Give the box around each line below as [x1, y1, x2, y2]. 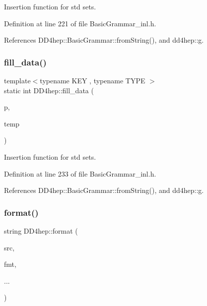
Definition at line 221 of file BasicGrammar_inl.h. [4, 18, 156, 28]
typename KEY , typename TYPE [40, 75, 145, 85]
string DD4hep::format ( [4, 225, 78, 236]
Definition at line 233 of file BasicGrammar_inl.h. [4, 168, 156, 179]
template [4, 75, 31, 85]
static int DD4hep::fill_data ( [4, 85, 94, 95]
